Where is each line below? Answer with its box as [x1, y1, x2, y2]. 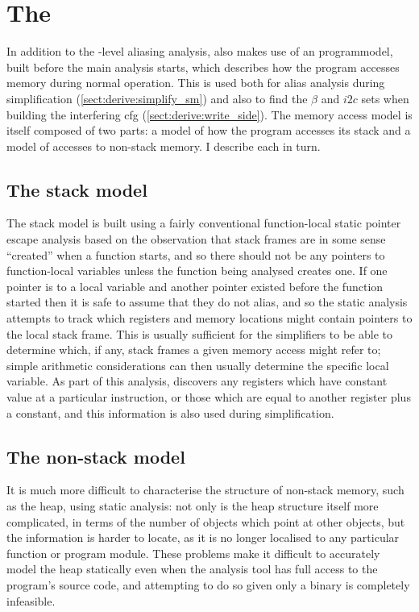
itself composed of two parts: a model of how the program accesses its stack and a [6, 122, 411, 139]
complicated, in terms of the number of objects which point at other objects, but [6, 513, 405, 530]
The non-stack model [6, 443, 185, 468]
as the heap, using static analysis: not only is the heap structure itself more [6, 498, 379, 514]
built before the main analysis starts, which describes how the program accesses [6, 58, 400, 75]
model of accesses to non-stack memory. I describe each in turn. [6, 137, 321, 154]
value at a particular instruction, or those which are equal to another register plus [6, 389, 411, 406]
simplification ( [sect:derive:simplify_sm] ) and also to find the [6, 90, 308, 106]
